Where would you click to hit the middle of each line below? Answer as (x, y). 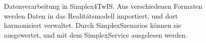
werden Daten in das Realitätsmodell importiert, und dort (91, 15)
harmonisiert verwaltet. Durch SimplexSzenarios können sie (93, 25)
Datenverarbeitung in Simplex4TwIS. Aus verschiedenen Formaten (103, 6)
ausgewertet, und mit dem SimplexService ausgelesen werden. (96, 34)
